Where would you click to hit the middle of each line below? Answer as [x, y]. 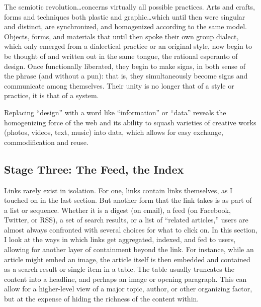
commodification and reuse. [46, 142]
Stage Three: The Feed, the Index [94, 169]
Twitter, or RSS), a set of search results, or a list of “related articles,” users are [126, 220]
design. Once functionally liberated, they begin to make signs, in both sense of [125, 66]
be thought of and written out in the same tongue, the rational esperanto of [121, 56]
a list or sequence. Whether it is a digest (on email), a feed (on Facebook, [117, 210]
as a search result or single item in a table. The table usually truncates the [119, 269]
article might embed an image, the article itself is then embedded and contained [127, 259]
